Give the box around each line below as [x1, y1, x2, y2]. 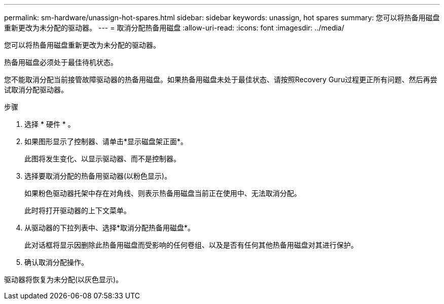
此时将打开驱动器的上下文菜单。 [24, 206, 131, 215]
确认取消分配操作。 [24, 258, 88, 266]
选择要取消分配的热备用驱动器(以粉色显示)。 [24, 172, 172, 180]
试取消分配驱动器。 [4, 85, 68, 94]
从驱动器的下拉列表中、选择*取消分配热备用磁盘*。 [24, 223, 195, 232]
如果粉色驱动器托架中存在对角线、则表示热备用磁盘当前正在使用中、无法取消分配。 [24, 189, 301, 197]
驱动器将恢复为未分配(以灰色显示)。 [4, 275, 123, 284]
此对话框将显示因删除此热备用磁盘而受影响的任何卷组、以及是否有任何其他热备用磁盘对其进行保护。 [24, 241, 358, 249]
